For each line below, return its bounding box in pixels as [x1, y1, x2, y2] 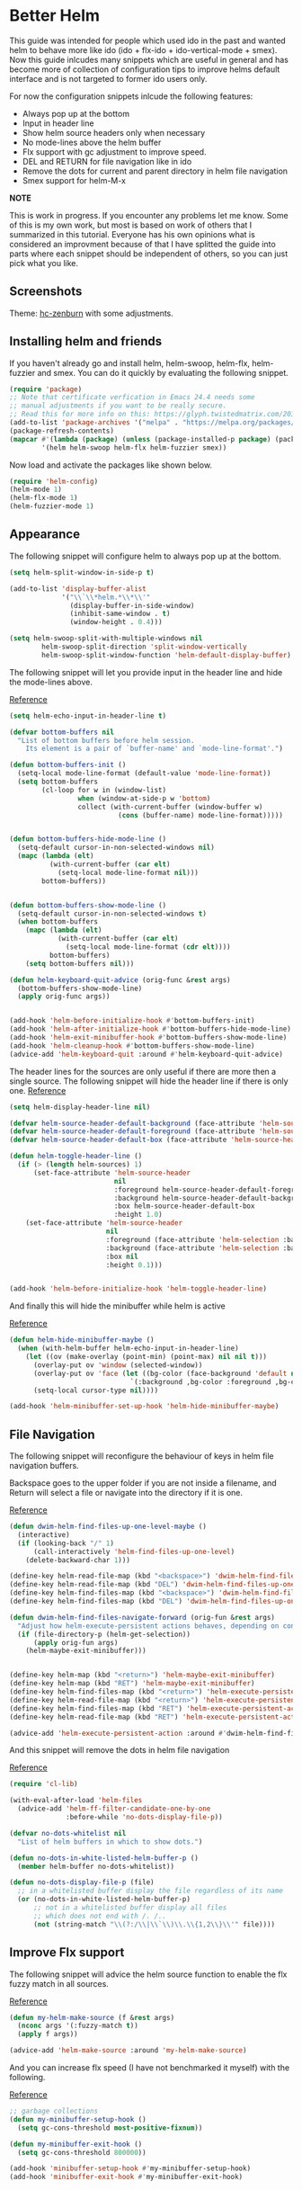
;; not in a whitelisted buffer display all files [32, 1903, 227, 1912]
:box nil [105, 1252, 139, 1261]
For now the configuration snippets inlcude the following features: [9, 91, 253, 102]
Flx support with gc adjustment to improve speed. [22, 146, 207, 157]
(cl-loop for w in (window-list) [41, 785, 167, 794]
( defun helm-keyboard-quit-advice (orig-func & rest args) [9, 975, 231, 985]
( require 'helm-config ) [9, 477, 99, 486]
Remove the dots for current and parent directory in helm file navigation [22, 165, 289, 176]
